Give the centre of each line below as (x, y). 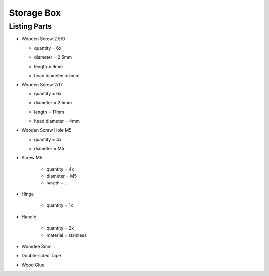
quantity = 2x (60, 228)
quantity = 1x (60, 205)
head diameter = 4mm (57, 121)
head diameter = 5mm (57, 75)
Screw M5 (32, 158)
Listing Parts (31, 26)
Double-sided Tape (41, 256)
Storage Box (35, 13)
